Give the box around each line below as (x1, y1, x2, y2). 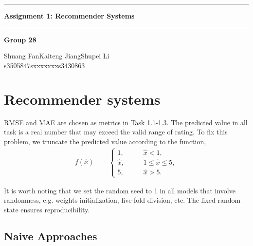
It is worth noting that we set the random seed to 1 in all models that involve (4, 185, 235, 195)
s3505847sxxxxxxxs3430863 (4, 60, 85, 70)
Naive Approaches (4, 228, 97, 243)
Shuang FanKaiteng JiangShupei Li (4, 51, 109, 61)
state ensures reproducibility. (4, 204, 90, 214)
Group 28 (4, 34, 36, 44)
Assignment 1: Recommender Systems (4, 11, 135, 20)
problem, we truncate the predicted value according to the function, (4, 136, 206, 146)
